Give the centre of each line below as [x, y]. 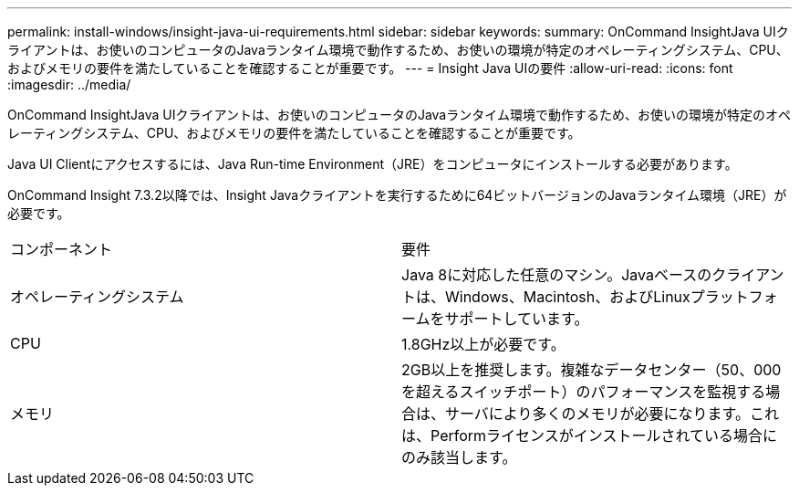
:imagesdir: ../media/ [69, 84]
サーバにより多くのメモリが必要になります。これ [612, 414]
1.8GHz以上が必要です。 [483, 344]
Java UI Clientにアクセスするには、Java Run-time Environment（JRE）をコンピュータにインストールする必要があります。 [373, 164]
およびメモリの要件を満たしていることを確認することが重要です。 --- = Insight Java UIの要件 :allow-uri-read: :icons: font [370, 68]
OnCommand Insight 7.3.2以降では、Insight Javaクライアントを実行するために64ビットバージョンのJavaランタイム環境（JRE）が [397, 195]
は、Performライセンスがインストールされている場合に [589, 435]
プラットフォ [734, 297]
